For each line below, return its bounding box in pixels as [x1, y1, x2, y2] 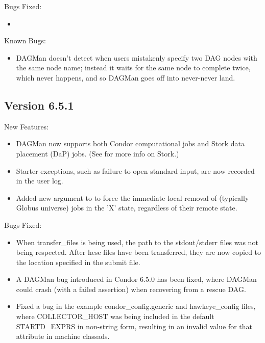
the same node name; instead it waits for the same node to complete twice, [16, 62, 251, 73]
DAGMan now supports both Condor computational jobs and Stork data [16, 138, 245, 149]
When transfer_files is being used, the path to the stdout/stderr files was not [16, 236, 258, 247]
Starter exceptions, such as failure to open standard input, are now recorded [16, 165, 255, 176]
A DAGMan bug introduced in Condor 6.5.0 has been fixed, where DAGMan [16, 274, 257, 284]
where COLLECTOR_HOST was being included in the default [16, 311, 214, 322]
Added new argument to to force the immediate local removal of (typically [16, 192, 249, 203]
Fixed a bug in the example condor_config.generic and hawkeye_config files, [16, 301, 256, 311]
